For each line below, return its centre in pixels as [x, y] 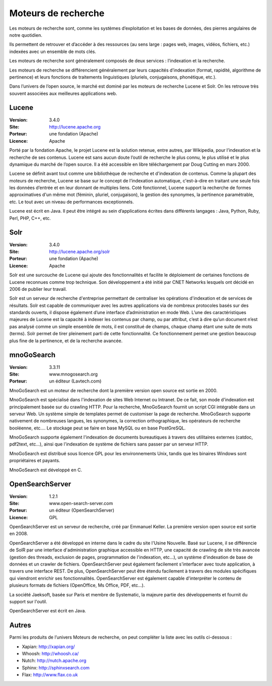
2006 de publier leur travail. [38, 289]
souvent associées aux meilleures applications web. [63, 93]
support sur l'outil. [28, 602]
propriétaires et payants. [35, 461]
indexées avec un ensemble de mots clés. [53, 51]
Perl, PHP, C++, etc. [30, 218]
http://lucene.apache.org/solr [80, 252]
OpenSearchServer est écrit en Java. [48, 611]
